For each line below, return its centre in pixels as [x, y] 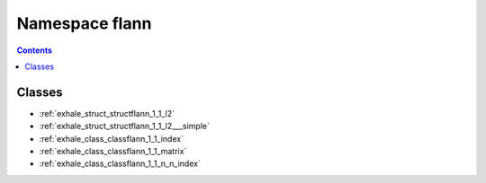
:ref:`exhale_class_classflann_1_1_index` [112, 138]
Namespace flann [84, 23]
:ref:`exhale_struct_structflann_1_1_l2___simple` [125, 126]
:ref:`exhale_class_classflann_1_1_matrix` [113, 152]
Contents [35, 50]
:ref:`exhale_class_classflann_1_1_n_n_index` [120, 164]
